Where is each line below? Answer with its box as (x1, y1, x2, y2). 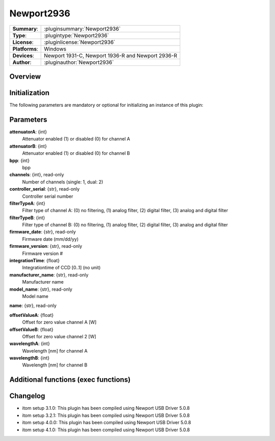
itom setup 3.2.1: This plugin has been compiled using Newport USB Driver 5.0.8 (22, 412, 190, 419)
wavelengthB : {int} (9, 355, 50, 361)
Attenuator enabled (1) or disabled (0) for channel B (22, 150, 130, 156)
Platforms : (12, 45, 38, 52)
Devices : (12, 52, 34, 59)
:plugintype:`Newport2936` (44, 32, 109, 39)
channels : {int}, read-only (9, 172, 64, 178)
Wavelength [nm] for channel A (22, 347, 88, 354)
